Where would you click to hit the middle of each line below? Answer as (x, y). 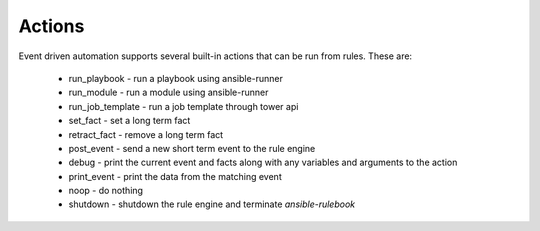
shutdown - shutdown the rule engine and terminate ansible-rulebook (211, 204)
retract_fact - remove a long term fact (146, 134)
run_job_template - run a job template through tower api (183, 106)
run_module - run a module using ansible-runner (168, 92)
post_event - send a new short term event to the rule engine (192, 148)
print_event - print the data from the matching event (175, 176)
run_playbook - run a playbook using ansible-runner (176, 78)
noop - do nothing (106, 191)
